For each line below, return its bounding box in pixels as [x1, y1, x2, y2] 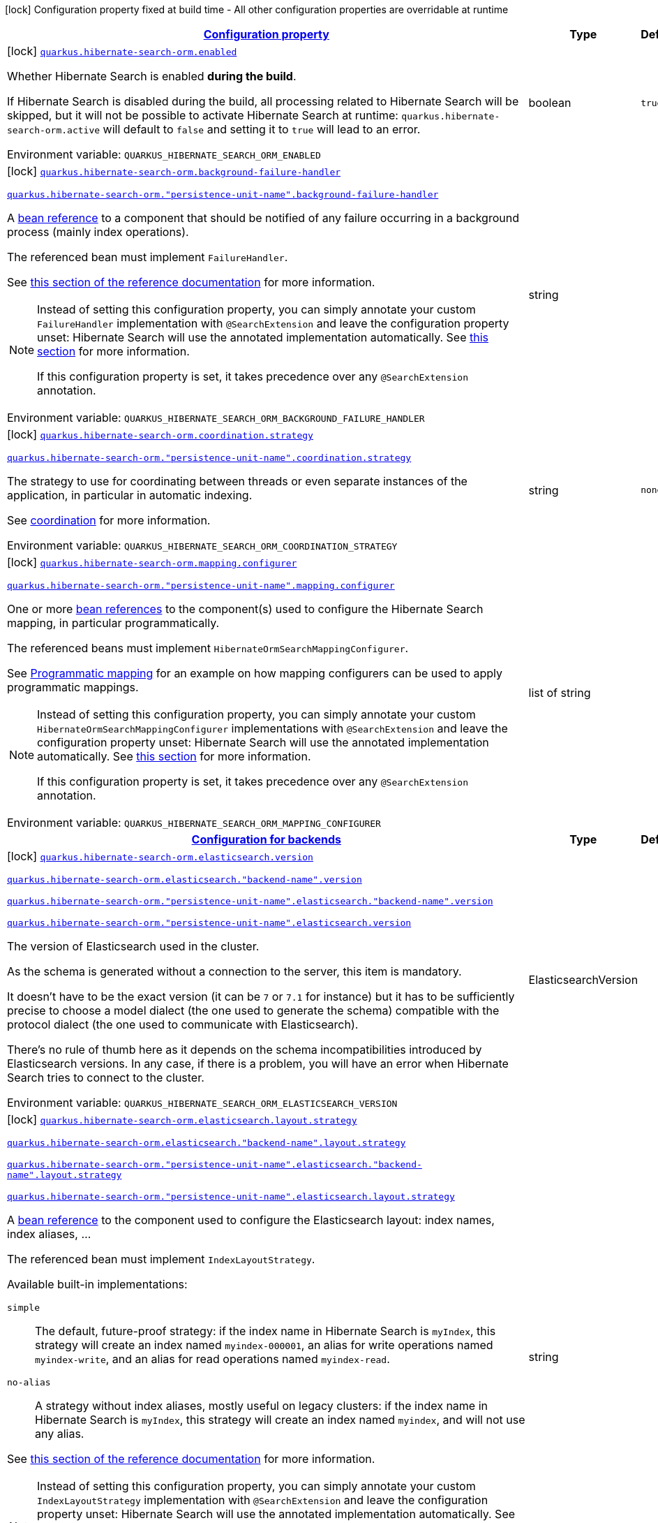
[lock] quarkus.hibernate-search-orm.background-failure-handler [7, 164, 341, 178]
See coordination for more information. [7, 513, 211, 527]
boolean [528, 96, 571, 110]
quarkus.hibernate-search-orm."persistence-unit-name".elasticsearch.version [7, 918, 412, 928]
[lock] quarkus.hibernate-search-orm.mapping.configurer [7, 555, 297, 569]
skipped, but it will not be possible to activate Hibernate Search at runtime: [7, 108, 398, 122]
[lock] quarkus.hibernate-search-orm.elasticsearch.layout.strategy [7, 1112, 357, 1126]
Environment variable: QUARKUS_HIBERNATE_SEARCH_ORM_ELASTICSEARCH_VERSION [7, 1096, 398, 1110]
